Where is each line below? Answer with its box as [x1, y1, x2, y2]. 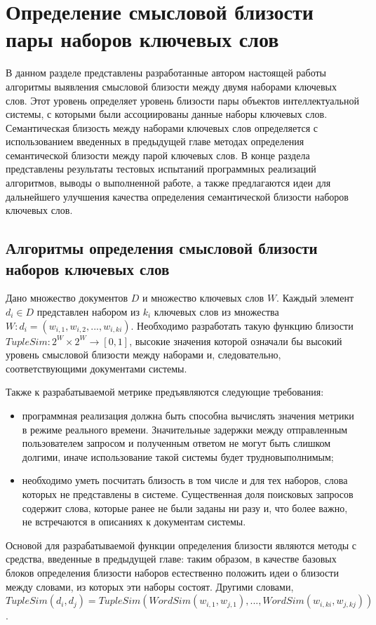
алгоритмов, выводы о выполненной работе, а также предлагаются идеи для [6, 175, 331, 190]
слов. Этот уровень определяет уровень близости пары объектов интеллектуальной [6, 93, 359, 107]
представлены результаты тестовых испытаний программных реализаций [6, 161, 316, 176]
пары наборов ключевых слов [6, 25, 279, 53]
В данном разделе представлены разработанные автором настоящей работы [6, 65, 326, 80]
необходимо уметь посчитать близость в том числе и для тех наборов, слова [22, 473, 348, 488]
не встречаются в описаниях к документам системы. [22, 514, 246, 529]
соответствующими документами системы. [6, 361, 187, 375]
